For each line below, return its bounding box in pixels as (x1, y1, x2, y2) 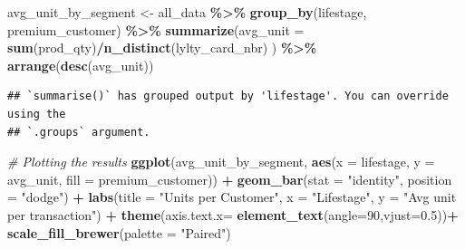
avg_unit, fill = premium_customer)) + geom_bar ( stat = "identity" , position (7, 169, 452, 188)
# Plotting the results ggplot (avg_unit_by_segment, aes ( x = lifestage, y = (7, 152, 435, 171)
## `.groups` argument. (7, 125, 150, 139)
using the (7, 107, 66, 120)
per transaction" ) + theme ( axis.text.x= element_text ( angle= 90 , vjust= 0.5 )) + (7, 205, 459, 224)
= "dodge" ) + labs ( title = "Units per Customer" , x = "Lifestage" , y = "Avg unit (7, 187, 457, 206)
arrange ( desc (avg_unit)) (7, 55, 154, 74)
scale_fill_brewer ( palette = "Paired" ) (7, 223, 231, 242)
